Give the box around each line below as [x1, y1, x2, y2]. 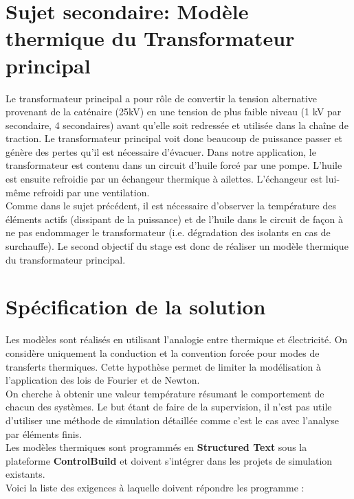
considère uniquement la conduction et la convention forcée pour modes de [5, 345, 320, 360]
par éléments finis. [5, 426, 82, 441]
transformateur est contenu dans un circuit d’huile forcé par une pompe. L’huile [5, 158, 342, 172]
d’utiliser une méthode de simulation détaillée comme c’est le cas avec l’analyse [5, 413, 339, 427]
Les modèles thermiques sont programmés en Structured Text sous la [5, 440, 307, 454]
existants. [5, 467, 45, 481]
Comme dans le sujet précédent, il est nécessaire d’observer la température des [5, 198, 336, 213]
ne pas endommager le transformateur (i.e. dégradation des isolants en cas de [5, 225, 331, 240]
